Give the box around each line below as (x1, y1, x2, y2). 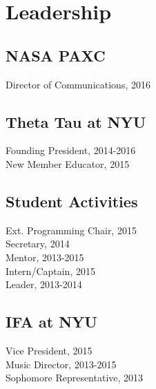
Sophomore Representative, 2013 (6, 370, 144, 385)
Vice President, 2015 (6, 343, 92, 357)
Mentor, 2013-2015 (6, 249, 84, 264)
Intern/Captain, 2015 (6, 263, 95, 278)
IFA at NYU (6, 311, 97, 332)
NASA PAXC (6, 44, 106, 66)
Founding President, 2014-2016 (6, 143, 136, 158)
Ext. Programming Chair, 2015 (6, 222, 137, 237)
